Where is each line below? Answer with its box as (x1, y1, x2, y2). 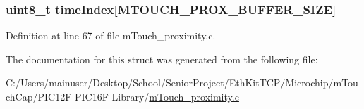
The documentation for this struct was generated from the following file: (6, 51, 318, 66)
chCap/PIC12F (6, 89, 72, 103)
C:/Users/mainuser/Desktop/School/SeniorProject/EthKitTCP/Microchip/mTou (6, 75, 358, 90)
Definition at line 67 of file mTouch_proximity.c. (6, 28, 216, 43)
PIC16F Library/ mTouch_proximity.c (74, 89, 239, 103)
